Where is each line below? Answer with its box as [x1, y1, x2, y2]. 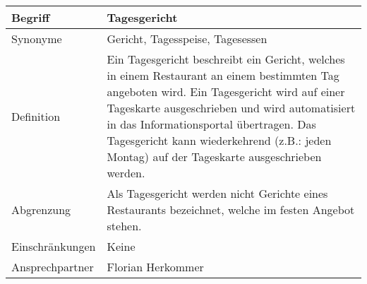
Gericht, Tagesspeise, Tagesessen [107, 30, 267, 47]
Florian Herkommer [107, 259, 204, 275]
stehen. [107, 218, 142, 234]
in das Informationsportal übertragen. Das [107, 116, 316, 132]
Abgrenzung [11, 201, 71, 218]
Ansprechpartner [11, 259, 94, 275]
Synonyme [11, 30, 62, 47]
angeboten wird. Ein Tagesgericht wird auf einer [107, 83, 345, 100]
